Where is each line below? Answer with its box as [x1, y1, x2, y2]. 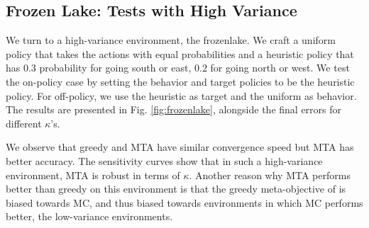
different [6, 115, 42, 130]
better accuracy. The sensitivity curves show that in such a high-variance [6, 153, 323, 168]
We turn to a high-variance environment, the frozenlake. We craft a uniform [6, 33, 336, 47]
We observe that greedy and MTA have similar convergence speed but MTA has [6, 139, 354, 154]
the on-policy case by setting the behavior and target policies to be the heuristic [6, 74, 355, 89]
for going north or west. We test [210, 60, 350, 75]
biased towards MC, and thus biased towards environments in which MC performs [6, 195, 363, 210]
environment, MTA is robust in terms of [6, 167, 180, 182]
